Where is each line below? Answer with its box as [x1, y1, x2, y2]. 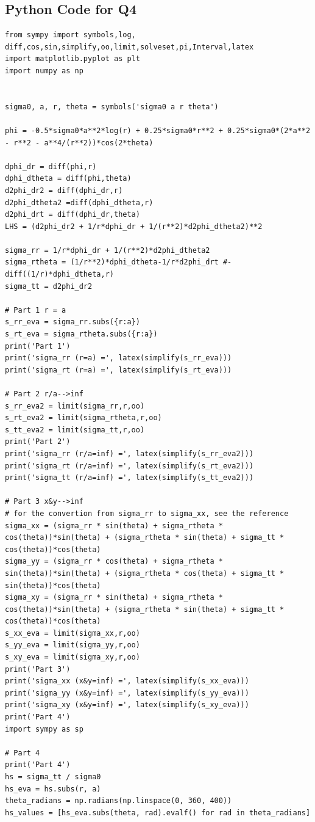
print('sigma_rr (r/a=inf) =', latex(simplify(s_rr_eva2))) [5, 449, 254, 458]
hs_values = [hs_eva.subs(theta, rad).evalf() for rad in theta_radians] [5, 808, 311, 817]
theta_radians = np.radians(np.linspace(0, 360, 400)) [5, 796, 232, 806]
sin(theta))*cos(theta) [5, 581, 101, 590]
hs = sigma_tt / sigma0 [5, 773, 101, 782]
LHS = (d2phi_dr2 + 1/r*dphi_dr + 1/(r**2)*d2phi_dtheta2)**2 [5, 222, 263, 231]
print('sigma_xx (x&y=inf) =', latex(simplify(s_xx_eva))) [5, 677, 249, 686]
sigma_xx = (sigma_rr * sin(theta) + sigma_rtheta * [5, 521, 223, 530]
